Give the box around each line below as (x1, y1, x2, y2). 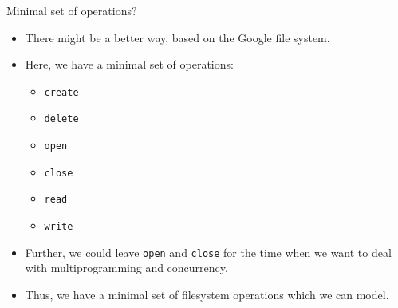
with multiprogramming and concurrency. (25, 259, 228, 276)
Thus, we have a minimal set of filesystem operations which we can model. (25, 286, 389, 302)
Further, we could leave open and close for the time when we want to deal (25, 243, 392, 260)
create (44, 86, 79, 98)
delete (44, 113, 79, 125)
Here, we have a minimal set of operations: (25, 56, 234, 73)
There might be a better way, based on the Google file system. (25, 29, 330, 45)
